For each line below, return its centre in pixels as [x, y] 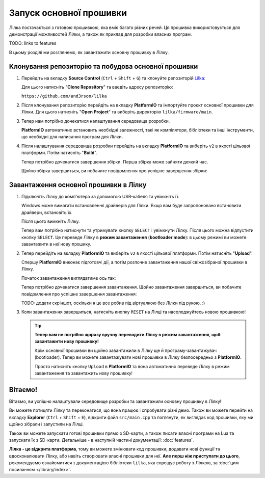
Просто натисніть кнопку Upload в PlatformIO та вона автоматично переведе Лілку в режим [132, 366]
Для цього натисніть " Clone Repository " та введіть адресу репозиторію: [97, 87]
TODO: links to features [33, 43]
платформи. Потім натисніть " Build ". [59, 153]
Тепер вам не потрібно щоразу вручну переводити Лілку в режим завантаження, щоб [128, 335]
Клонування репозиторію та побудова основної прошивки [104, 66]
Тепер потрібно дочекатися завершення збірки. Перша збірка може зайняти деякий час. [115, 161]
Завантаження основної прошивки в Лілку [78, 185]
